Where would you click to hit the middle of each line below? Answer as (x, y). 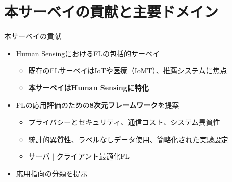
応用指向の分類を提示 (52, 173)
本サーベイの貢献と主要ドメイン (111, 12)
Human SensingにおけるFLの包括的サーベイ (88, 53)
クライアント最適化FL (93, 156)
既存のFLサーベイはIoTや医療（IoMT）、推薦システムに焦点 (128, 70)
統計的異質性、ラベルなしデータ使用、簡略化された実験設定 (128, 139)
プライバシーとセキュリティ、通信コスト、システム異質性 (124, 122)
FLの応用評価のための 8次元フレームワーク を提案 (98, 105)
